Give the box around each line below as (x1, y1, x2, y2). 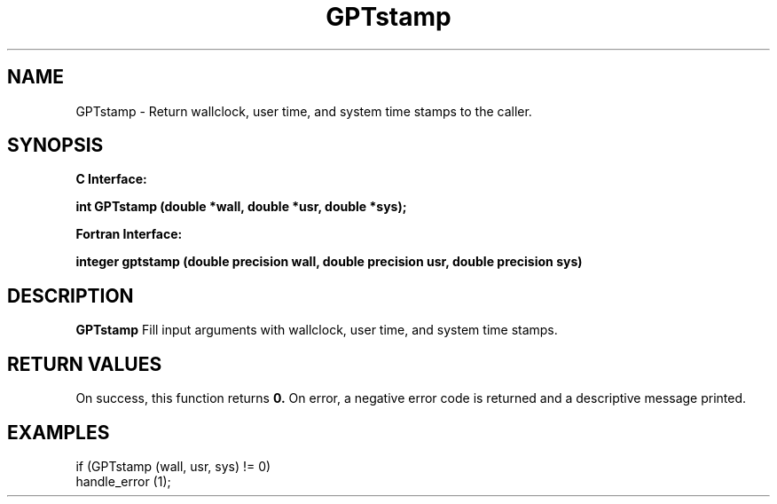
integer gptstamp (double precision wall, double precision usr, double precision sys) (75, 254, 583, 270)
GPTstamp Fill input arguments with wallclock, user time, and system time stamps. (75, 322, 558, 338)
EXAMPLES (7, 421, 110, 444)
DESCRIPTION (7, 284, 134, 307)
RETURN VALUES (7, 352, 162, 375)
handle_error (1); (75, 473, 171, 489)
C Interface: (75, 171, 147, 187)
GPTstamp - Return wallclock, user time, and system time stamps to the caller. (75, 103, 532, 119)
